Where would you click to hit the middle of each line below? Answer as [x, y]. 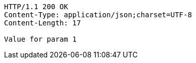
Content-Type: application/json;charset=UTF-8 [98, 15]
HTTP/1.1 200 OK [36, 7]
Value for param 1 [41, 39]
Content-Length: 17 [43, 23]
